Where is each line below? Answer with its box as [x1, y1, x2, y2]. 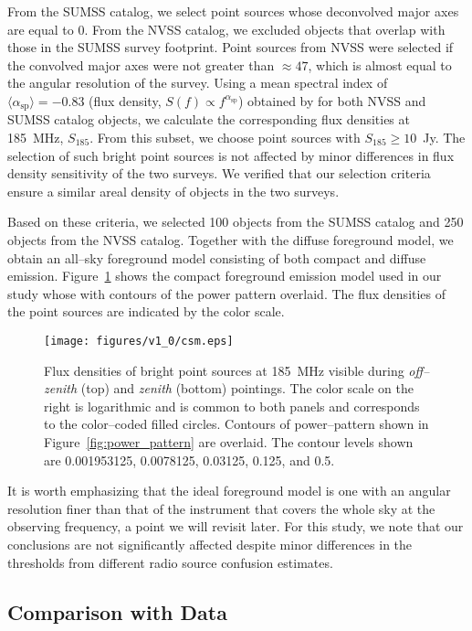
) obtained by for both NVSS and [237, 91, 426, 110]
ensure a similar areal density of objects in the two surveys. [7, 181, 340, 200]
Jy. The [423, 128, 466, 147]
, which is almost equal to [308, 55, 452, 74]
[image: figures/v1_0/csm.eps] [44, 334, 234, 348]
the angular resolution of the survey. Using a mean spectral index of [7, 73, 388, 92]
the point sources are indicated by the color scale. [7, 302, 285, 321]
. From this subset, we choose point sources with [89, 128, 361, 147]
